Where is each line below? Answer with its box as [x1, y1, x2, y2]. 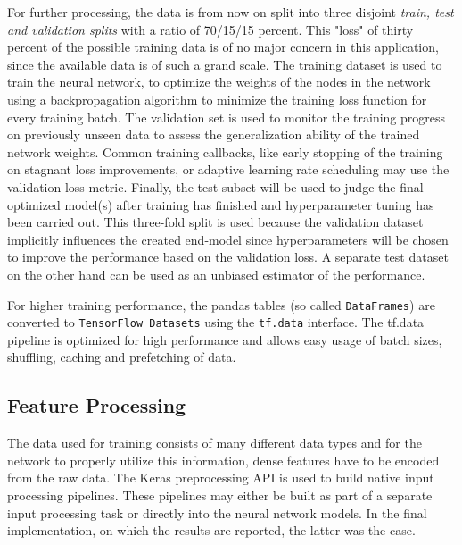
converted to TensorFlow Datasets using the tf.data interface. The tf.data [7, 313, 425, 331]
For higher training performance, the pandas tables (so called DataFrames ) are [7, 295, 435, 314]
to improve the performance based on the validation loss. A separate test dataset [7, 247, 449, 266]
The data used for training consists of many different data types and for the [7, 433, 422, 452]
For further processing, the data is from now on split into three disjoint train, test [7, 3, 454, 21]
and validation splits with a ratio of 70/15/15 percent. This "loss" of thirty [7, 20, 414, 38]
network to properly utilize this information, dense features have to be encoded [7, 450, 440, 469]
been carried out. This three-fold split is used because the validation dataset [7, 213, 424, 231]
